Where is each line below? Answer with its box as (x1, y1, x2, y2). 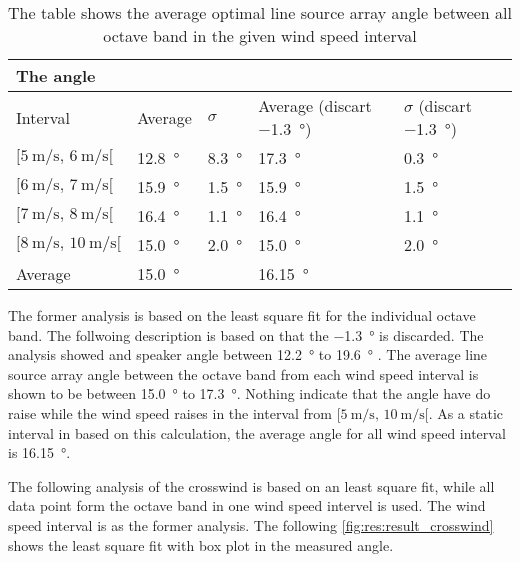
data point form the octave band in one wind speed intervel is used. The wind (8, 495, 486, 516)
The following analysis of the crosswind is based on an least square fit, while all (8, 475, 495, 496)
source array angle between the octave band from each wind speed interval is (8, 363, 479, 384)
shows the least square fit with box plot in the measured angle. (8, 534, 394, 555)
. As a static (428, 402, 504, 423)
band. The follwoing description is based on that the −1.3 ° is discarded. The (8, 324, 484, 345)
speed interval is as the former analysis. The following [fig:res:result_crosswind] (8, 514, 494, 535)
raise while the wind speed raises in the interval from (8, 402, 333, 423)
